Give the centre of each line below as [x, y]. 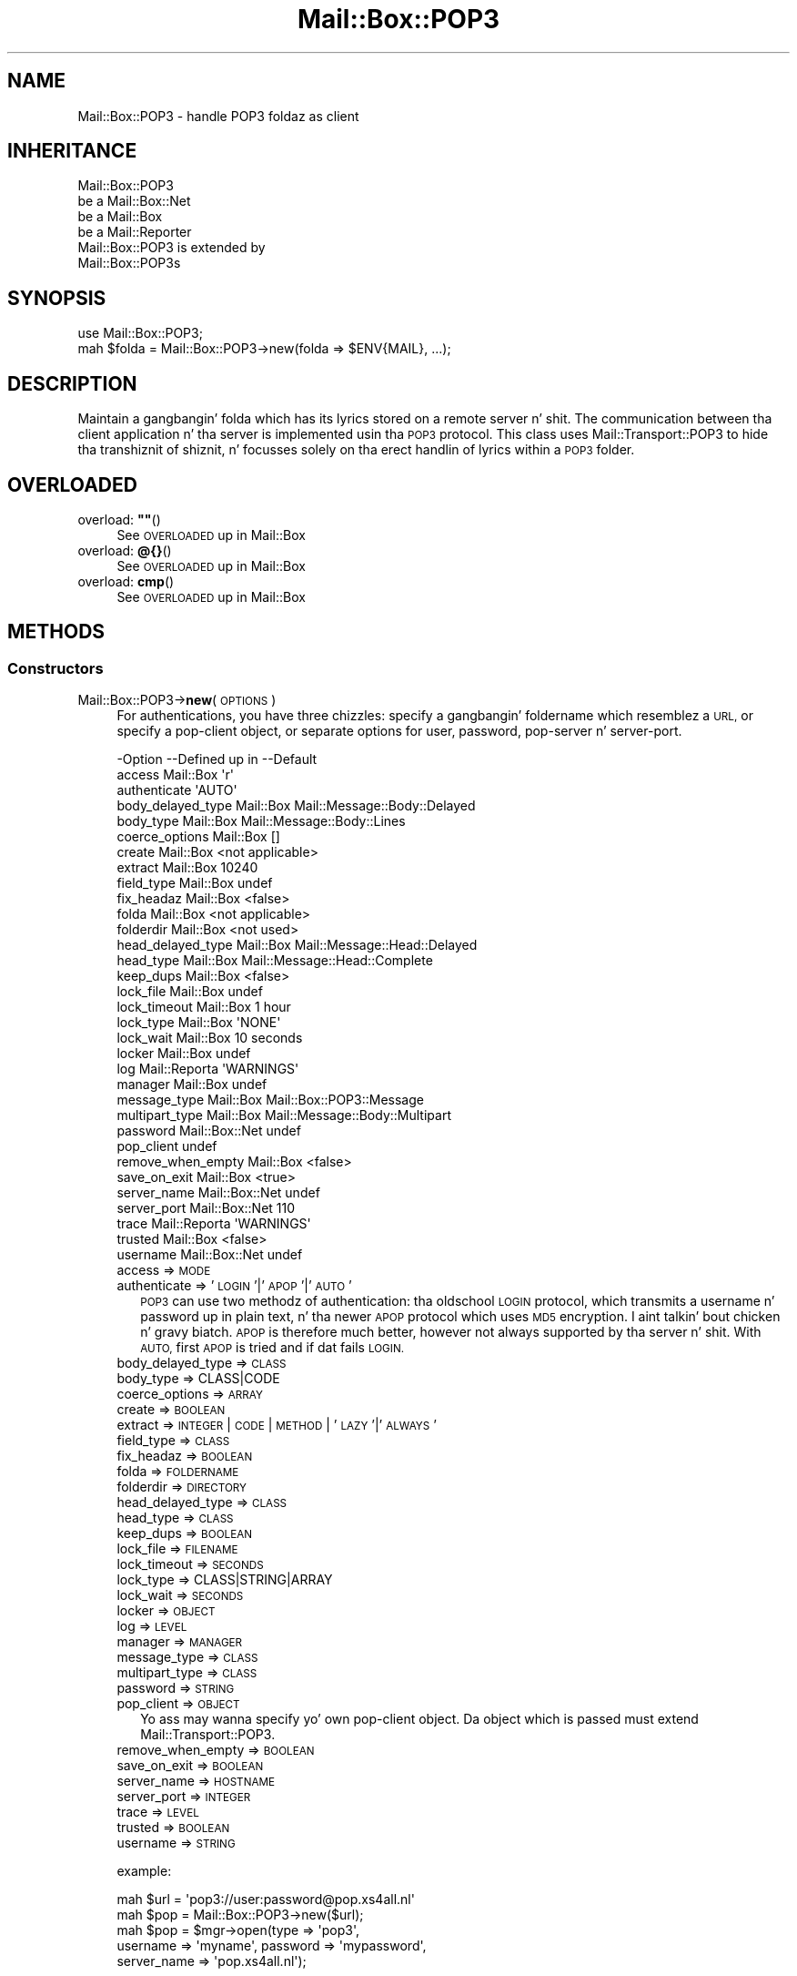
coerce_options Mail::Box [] [198, 837]
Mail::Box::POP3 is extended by [172, 248]
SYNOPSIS [57, 298]
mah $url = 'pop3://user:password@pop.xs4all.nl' [266, 1900]
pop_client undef [167, 1146]
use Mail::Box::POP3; [140, 333]
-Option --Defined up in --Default [217, 759]
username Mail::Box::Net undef [210, 1255]
